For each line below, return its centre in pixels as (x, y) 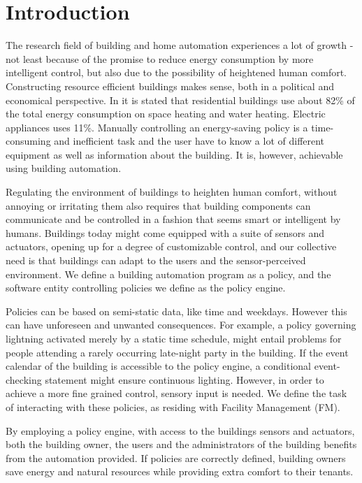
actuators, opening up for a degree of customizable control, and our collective (171, 246)
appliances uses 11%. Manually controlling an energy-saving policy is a (157, 127)
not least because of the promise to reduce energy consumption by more (160, 58)
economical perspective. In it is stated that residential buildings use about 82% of (180, 100)
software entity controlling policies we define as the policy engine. (146, 288)
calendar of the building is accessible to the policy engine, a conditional (159, 366)
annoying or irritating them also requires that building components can (158, 205)
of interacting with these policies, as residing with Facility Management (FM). (173, 406)
